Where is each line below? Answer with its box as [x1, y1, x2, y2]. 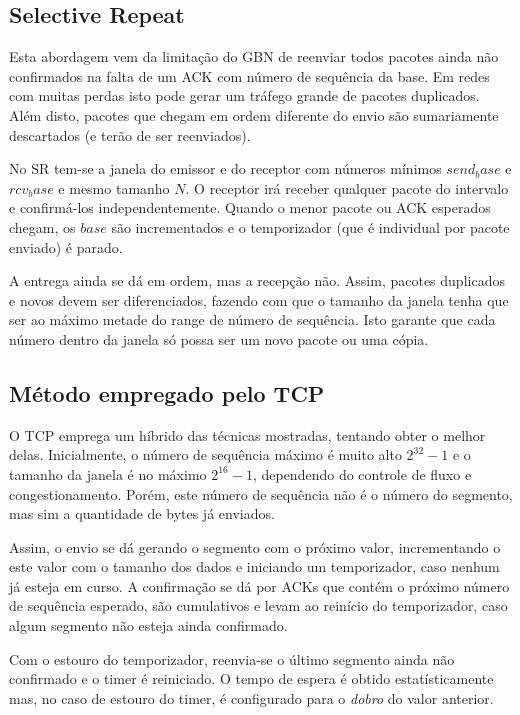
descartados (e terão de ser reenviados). [9, 124, 251, 145]
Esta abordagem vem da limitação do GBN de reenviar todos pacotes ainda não [9, 46, 499, 67]
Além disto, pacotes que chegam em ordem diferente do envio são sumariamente [9, 104, 499, 125]
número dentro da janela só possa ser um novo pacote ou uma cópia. [9, 328, 429, 349]
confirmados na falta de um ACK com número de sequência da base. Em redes [9, 65, 490, 86]
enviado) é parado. [9, 236, 123, 257]
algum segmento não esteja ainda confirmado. [9, 615, 288, 636]
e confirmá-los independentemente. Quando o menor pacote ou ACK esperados [9, 197, 491, 218]
